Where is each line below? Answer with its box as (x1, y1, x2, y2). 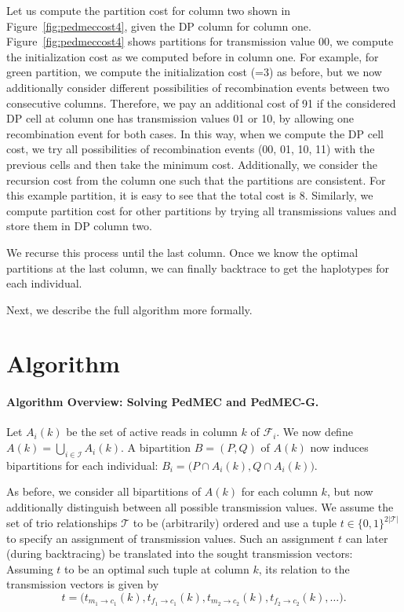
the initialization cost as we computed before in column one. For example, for (6, 48, 379, 64)
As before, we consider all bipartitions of (6, 483, 202, 500)
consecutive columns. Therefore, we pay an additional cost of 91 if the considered (6, 94, 396, 111)
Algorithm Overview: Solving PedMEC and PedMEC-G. (6, 394, 319, 410)
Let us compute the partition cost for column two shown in (6, 2, 291, 18)
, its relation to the (258, 560, 350, 577)
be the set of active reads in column (66, 423, 238, 440)
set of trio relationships (6, 515, 118, 531)
